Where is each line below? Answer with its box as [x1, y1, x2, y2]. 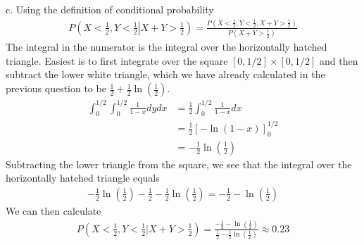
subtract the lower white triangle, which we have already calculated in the [6, 67, 325, 82]
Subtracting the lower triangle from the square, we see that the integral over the [6, 156, 352, 171]
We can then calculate [6, 203, 101, 218]
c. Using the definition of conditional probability [6, 2, 214, 16]
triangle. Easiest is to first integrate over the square [6, 53, 228, 68]
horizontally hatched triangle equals [6, 170, 160, 185]
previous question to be [6, 81, 106, 96]
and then [320, 53, 358, 68]
